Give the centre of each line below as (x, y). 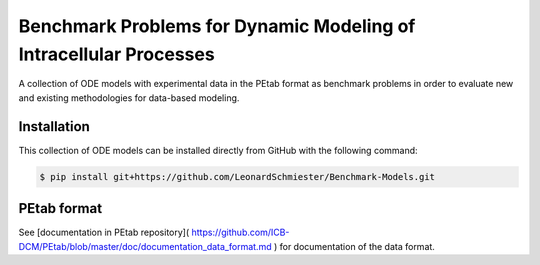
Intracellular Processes (116, 54)
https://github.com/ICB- (240, 232)
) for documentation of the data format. (354, 246)
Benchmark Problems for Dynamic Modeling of (217, 26)
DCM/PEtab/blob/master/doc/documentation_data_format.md (145, 246)
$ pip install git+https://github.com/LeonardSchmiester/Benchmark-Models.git (237, 176)
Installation (54, 126)
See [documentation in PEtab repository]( (104, 232)
